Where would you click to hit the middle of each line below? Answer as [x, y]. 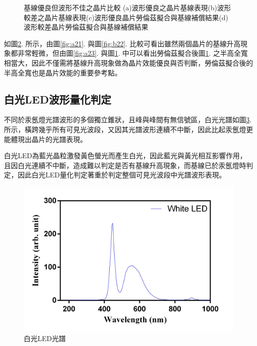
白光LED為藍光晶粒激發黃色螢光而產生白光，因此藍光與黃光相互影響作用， [125, 156]
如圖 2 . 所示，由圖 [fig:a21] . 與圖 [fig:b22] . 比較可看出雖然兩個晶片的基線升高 [122, 43]
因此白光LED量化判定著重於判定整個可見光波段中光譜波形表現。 [122, 175]
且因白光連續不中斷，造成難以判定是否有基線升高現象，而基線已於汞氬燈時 [125, 165]
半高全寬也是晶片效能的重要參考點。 [63, 72]
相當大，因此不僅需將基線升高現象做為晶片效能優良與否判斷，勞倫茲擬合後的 [128, 62]
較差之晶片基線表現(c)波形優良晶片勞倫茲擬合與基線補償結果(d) [126, 17]
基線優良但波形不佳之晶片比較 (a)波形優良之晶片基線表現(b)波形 [128, 7]
